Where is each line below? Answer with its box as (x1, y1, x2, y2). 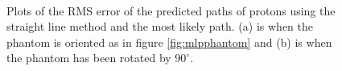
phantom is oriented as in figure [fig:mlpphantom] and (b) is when (6, 33, 332, 50)
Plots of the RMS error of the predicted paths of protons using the (6, 2, 336, 19)
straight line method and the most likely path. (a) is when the (6, 18, 313, 35)
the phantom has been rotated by (6, 49, 171, 66)
